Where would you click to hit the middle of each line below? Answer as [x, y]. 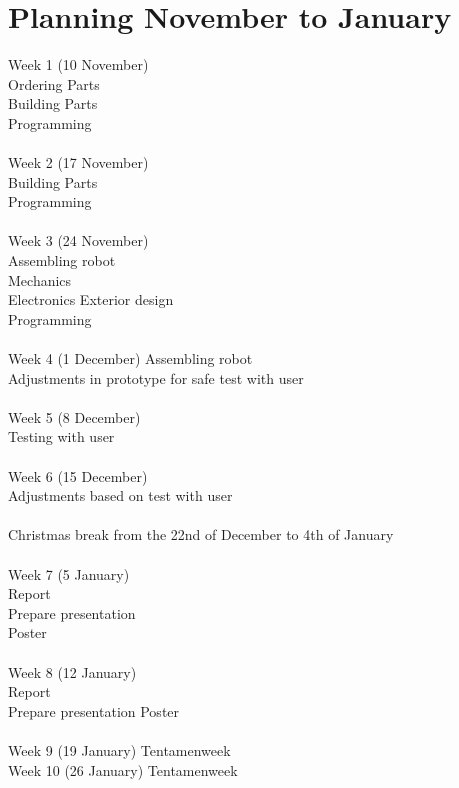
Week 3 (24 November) [78, 240]
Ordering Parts [54, 83]
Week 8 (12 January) [72, 671]
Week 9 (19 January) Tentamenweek [119, 749]
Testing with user [61, 436]
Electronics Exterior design [91, 299]
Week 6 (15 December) [78, 475]
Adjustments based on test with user [120, 495]
